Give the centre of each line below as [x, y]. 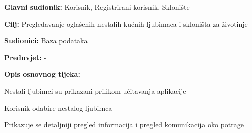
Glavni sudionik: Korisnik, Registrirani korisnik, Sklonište [97, 7]
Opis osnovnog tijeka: [42, 74]
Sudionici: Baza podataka [46, 40]
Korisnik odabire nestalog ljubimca [58, 108]
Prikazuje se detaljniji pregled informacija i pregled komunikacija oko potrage [124, 125]
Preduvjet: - [25, 57]
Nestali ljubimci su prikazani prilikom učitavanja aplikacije [95, 91]
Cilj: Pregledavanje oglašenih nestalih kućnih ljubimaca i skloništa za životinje [126, 23]
